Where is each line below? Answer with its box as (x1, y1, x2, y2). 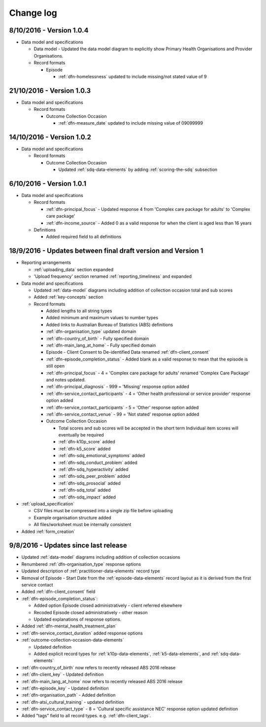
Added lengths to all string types (46, 308, 112, 314)
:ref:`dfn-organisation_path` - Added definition (21, 692, 116, 698)
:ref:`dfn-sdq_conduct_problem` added (58, 460, 137, 465)
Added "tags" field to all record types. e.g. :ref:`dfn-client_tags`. (21, 713, 151, 719)
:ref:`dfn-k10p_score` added (58, 439, 115, 445)
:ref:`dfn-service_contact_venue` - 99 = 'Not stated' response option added (46, 411, 199, 417)
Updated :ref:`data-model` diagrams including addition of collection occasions (21, 554, 180, 560)
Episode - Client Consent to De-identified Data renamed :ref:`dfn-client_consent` (46, 349, 210, 355)
